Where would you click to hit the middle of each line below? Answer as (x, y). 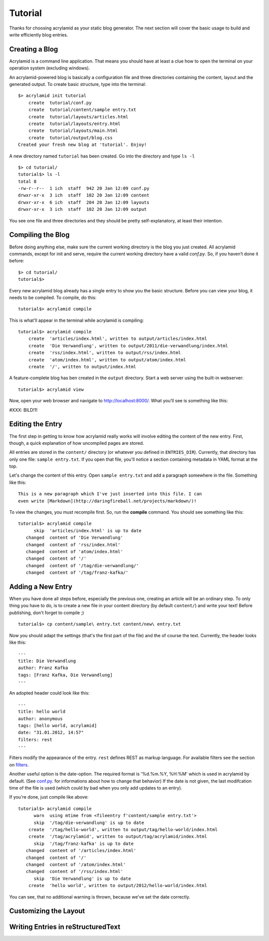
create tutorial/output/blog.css (70, 138)
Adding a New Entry (41, 586)
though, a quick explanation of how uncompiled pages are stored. (77, 443)
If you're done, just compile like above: (49, 797)
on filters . (19, 765)
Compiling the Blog (39, 235)
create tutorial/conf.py (60, 103)
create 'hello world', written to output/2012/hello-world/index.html (118, 886)
